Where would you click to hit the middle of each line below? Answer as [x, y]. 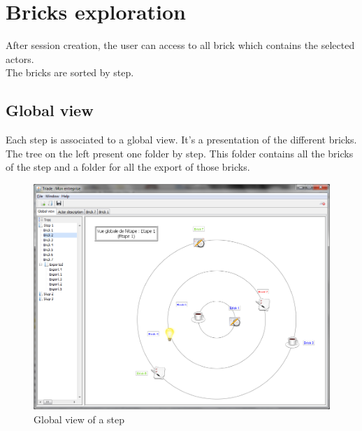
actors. [20, 58]
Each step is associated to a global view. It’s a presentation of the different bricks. [181, 140]
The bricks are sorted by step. [70, 72]
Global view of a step [79, 419]
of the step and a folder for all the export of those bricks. [128, 167]
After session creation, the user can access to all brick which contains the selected [180, 45]
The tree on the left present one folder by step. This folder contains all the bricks [180, 153]
